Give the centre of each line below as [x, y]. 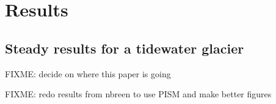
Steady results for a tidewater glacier [125, 48]
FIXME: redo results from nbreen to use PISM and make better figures [138, 94]
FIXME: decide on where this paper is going [88, 73]
